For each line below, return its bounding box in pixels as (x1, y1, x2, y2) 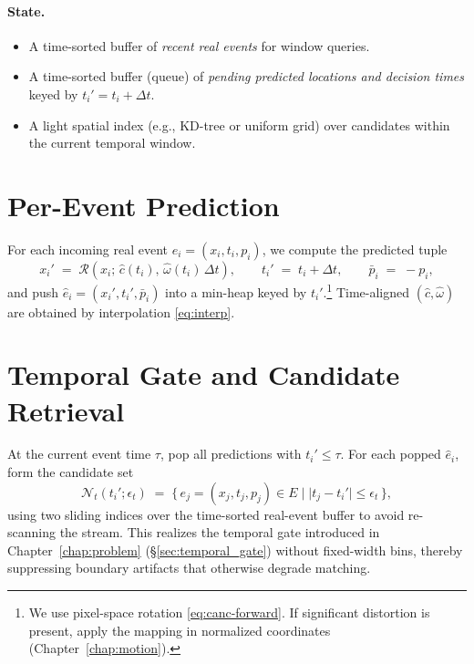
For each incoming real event (7, 239, 169, 258)
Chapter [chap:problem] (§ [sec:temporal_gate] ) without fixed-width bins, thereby (7, 540, 463, 559)
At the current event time (7, 444, 151, 463)
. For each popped (340, 444, 441, 463)
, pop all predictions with (160, 444, 302, 463)
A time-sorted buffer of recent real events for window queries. (28, 36, 370, 55)
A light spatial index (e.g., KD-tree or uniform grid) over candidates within (28, 115, 450, 134)
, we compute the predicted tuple (262, 239, 448, 258)
